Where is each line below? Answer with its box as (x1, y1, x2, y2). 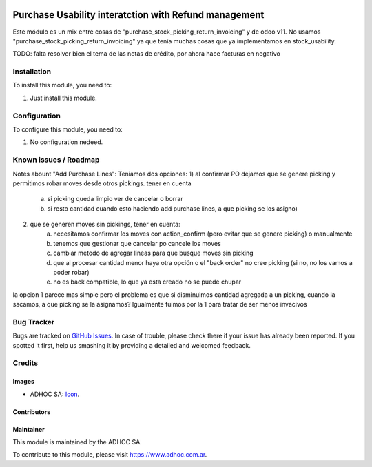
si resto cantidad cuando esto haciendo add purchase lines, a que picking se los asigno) (47, 204, 298, 213)
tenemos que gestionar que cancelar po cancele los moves (53, 239, 222, 247)
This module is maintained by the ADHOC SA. (12, 438, 143, 446)
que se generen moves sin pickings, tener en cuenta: (30, 220, 180, 229)
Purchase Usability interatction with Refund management (12, 9, 265, 21)
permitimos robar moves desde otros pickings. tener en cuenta (12, 179, 192, 187)
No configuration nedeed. (30, 138, 103, 146)
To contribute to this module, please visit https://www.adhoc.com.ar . (12, 450, 207, 459)
